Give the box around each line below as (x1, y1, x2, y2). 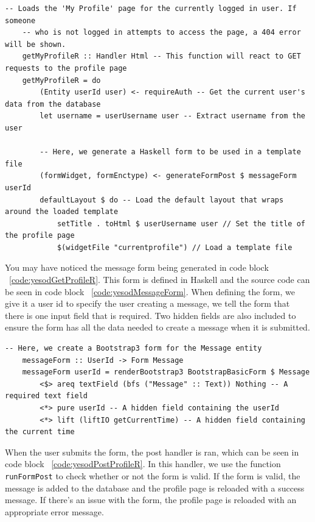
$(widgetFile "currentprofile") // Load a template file (57, 243, 292, 252)
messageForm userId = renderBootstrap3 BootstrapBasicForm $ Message (22, 368, 310, 377)
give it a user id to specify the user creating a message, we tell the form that (5, 297, 290, 310)
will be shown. (5, 40, 66, 49)
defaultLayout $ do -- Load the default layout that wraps (40, 195, 284, 204)
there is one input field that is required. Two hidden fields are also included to (5, 309, 296, 321)
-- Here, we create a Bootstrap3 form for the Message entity (5, 344, 262, 353)
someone (5, 16, 36, 25)
